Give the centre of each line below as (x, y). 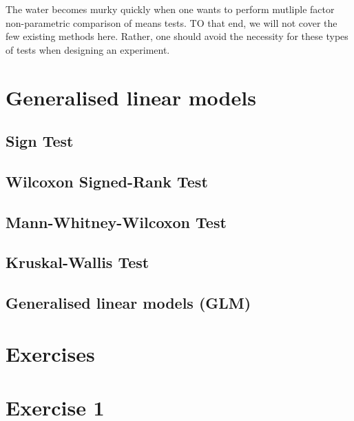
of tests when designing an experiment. (88, 49)
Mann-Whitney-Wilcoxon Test (116, 222)
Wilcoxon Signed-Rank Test (107, 181)
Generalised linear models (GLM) (128, 303)
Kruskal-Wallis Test (77, 262)
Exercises (50, 353)
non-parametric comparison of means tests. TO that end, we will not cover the (171, 22)
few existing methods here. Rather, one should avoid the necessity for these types (177, 36)
